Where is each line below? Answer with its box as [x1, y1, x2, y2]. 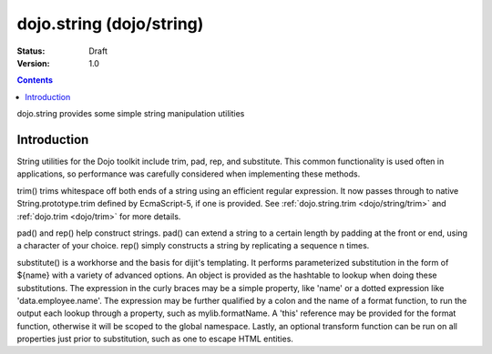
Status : [16, 46, 46, 56]
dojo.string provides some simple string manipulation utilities [16, 108, 245, 119]
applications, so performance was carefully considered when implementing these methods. [16, 168, 361, 179]
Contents [16, 75, 54, 86]
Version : [16, 57, 50, 68]
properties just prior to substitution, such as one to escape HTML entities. [16, 333, 293, 345]
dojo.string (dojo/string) [16, 14, 204, 34]
